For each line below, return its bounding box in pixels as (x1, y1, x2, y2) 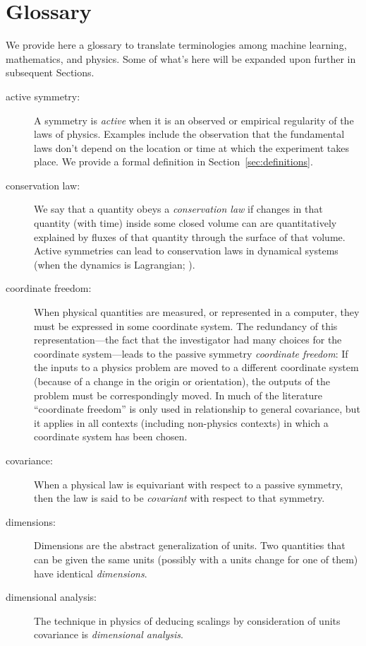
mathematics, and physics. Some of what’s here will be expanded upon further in (6, 51, 356, 66)
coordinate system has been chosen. (34, 429, 188, 444)
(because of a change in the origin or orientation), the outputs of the (34, 374, 330, 388)
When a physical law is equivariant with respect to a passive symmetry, (34, 476, 343, 491)
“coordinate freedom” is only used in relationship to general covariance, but (34, 401, 360, 416)
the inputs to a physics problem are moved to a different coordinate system (34, 360, 359, 375)
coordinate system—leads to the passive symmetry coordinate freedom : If (34, 346, 348, 360)
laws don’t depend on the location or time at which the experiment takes (34, 140, 350, 155)
